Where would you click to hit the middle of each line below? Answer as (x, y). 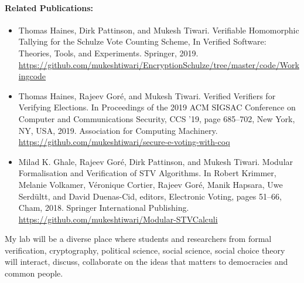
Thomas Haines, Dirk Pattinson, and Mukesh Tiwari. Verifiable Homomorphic (159, 30)
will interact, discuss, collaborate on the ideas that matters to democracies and (146, 262)
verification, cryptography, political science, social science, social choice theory (145, 250)
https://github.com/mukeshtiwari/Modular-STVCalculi (118, 219)
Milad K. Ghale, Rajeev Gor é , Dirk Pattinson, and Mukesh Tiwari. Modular (156, 161)
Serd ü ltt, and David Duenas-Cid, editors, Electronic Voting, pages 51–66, (150, 196)
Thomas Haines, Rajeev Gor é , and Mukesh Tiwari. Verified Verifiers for (147, 95)
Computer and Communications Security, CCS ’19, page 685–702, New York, (157, 118)
